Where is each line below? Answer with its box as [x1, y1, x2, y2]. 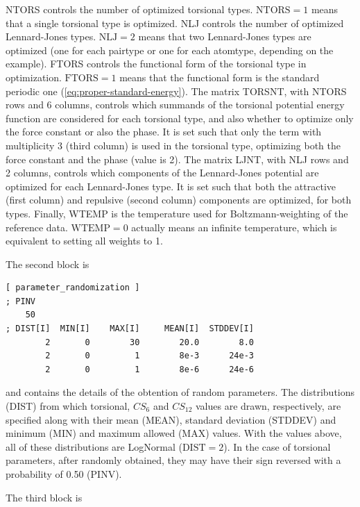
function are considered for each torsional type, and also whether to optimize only [6, 110, 354, 125]
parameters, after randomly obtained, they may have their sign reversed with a [6, 453, 341, 467]
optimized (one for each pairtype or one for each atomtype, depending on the [6, 42, 334, 57]
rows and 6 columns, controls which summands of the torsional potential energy [6, 97, 345, 112]
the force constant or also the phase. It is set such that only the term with [6, 124, 322, 139]
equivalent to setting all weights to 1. [6, 233, 163, 248]
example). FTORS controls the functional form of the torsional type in [6, 56, 307, 71]
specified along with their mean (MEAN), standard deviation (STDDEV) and [6, 412, 336, 426]
